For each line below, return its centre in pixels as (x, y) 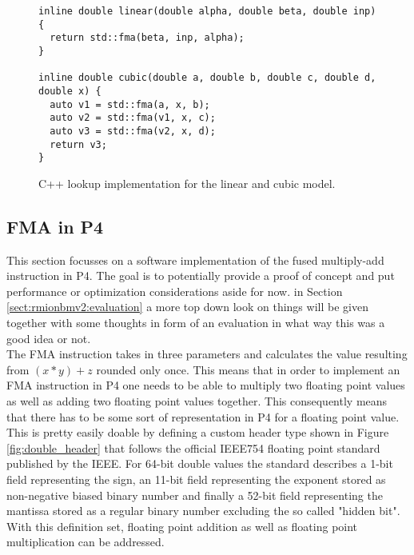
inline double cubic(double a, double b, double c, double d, (207, 78)
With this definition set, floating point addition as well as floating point (182, 526)
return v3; (78, 144)
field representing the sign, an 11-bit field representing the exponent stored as (196, 479)
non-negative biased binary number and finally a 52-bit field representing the (195, 495)
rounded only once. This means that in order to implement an (248, 369)
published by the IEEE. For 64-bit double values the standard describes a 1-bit (200, 463)
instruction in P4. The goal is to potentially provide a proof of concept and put (201, 276)
